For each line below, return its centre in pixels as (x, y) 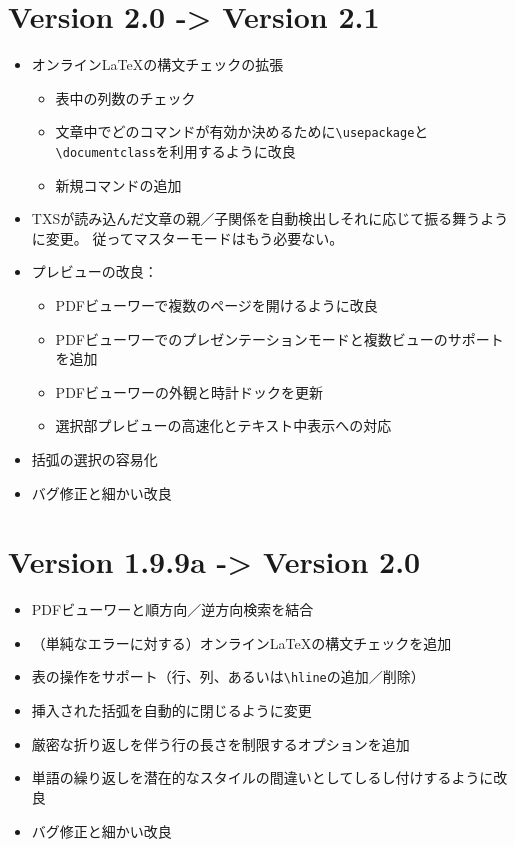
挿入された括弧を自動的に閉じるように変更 (171, 710)
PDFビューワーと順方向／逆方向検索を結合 (172, 609)
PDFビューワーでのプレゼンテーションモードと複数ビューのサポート (279, 338)
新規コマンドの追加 (118, 184)
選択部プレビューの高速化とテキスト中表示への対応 (223, 425)
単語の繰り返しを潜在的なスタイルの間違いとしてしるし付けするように (262, 777)
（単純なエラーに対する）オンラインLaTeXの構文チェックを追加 (241, 642)
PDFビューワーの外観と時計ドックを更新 (189, 391)
